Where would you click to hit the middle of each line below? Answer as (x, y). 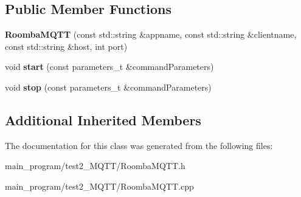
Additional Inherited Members (103, 119)
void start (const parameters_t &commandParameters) (109, 67)
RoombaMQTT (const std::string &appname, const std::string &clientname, (151, 34)
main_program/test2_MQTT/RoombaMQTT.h (95, 166)
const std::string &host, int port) (66, 46)
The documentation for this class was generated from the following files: (139, 145)
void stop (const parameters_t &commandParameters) (108, 87)
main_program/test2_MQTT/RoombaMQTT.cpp (99, 186)
